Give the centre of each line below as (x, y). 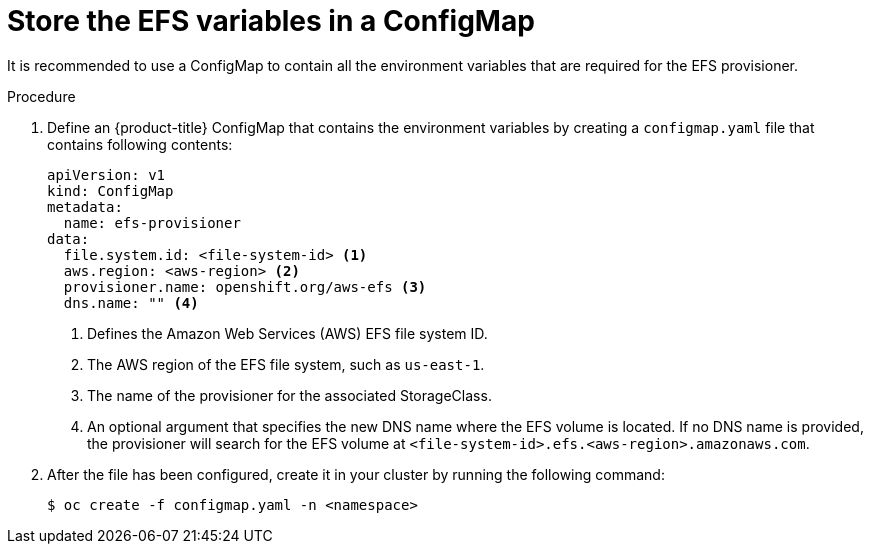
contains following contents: (140, 144)
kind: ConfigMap (110, 190)
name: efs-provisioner (152, 222)
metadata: (85, 206)
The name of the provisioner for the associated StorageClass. (289, 395)
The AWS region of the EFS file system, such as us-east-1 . (286, 364)
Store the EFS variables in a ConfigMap (271, 21)
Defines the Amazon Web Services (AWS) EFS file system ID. (287, 333)
